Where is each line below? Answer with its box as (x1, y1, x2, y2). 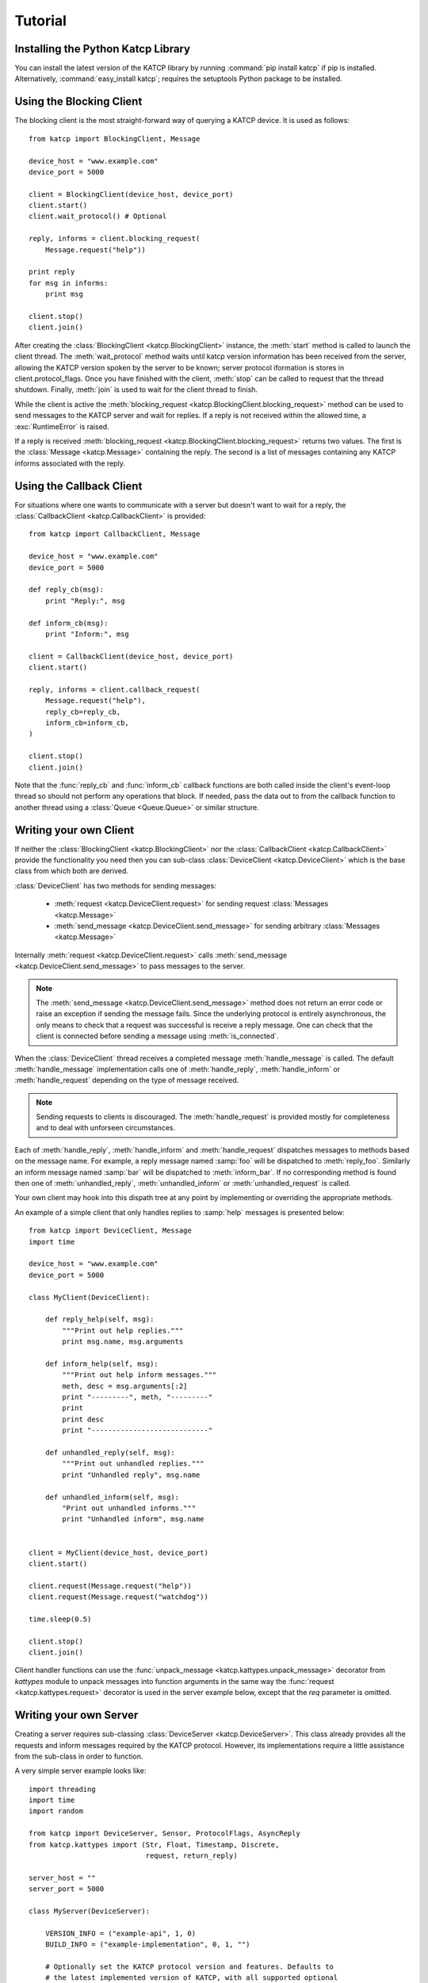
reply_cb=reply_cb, (44, 707, 121, 716)
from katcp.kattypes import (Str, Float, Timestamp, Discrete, (29, 1840, 280, 1849)
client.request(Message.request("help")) (29, 1581, 192, 1590)
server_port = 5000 (29, 1885, 105, 1893)
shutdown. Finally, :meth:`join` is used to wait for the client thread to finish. (14, 385, 258, 394)
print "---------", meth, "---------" (62, 1393, 213, 1402)
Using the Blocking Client (14, 95, 143, 109)
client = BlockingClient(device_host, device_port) (29, 190, 234, 198)
